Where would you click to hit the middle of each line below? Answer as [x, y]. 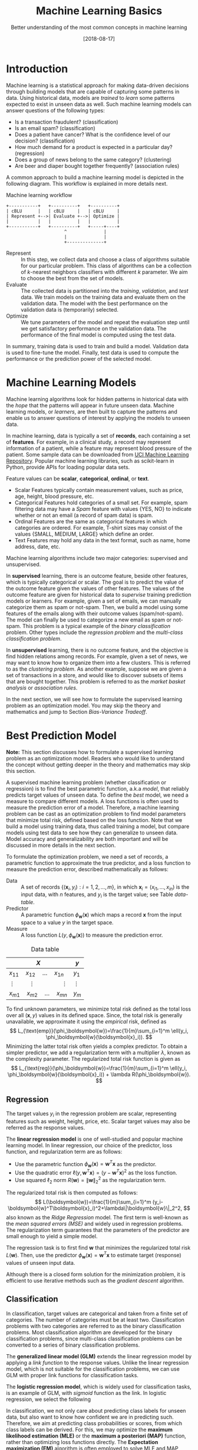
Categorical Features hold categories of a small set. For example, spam [101, 502]
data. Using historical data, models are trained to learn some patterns [90, 98]
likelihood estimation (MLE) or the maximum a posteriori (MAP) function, [96, 1436]
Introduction [37, 69]
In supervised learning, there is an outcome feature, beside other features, [97, 575]
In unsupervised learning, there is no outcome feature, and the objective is [97, 650]
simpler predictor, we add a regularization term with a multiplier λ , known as [98, 1053]
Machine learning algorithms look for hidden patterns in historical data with [97, 399]
